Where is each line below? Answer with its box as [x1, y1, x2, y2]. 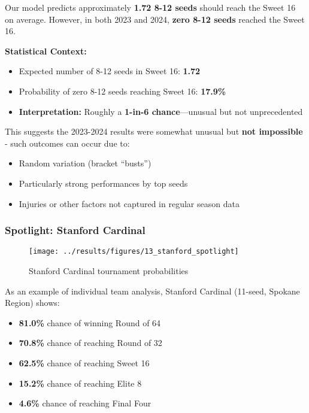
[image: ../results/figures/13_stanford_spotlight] [29, 247, 239, 256]
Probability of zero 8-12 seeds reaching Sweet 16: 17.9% [19, 84, 226, 97]
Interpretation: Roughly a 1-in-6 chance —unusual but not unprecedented [19, 105, 303, 117]
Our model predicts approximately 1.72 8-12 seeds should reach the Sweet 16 [5, 1, 296, 13]
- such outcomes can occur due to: [5, 136, 130, 149]
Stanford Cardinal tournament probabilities [29, 265, 189, 277]
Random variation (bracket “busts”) [19, 157, 152, 169]
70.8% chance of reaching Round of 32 [19, 336, 162, 349]
